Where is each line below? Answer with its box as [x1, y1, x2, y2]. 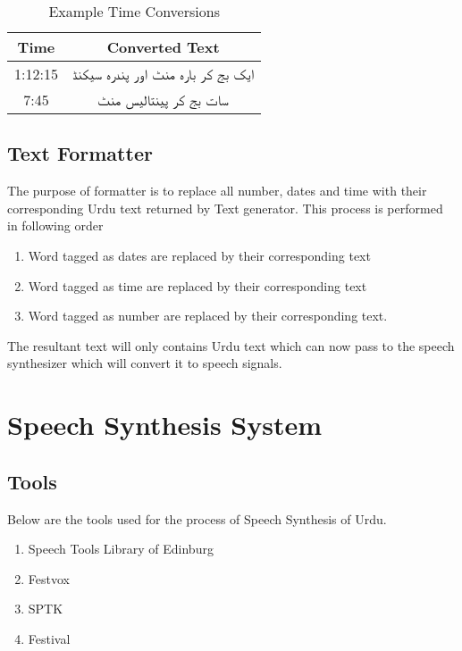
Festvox [28, 569, 70, 588]
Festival [28, 629, 71, 647]
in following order [7, 216, 104, 235]
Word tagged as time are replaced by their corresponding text [28, 276, 367, 295]
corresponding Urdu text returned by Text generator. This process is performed [7, 198, 443, 217]
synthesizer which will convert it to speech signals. [7, 354, 282, 372]
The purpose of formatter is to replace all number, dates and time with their [7, 181, 427, 200]
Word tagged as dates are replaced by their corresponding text [28, 246, 371, 264]
